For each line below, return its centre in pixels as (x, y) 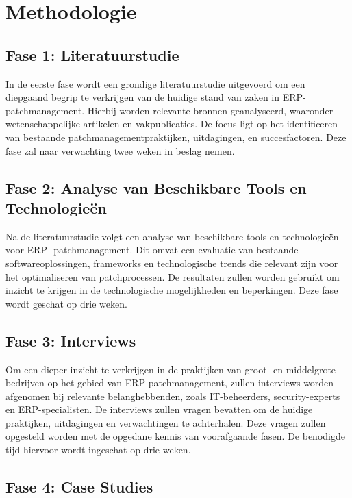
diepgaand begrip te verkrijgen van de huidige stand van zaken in (143, 97)
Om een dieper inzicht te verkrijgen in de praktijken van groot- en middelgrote (171, 369)
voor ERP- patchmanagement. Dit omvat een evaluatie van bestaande (152, 250)
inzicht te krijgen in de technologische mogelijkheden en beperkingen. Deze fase (172, 290)
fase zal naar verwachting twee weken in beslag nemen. (120, 150)
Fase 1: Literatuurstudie (92, 54)
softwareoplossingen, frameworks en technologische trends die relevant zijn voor (172, 263)
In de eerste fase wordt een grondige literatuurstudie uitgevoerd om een (155, 83)
